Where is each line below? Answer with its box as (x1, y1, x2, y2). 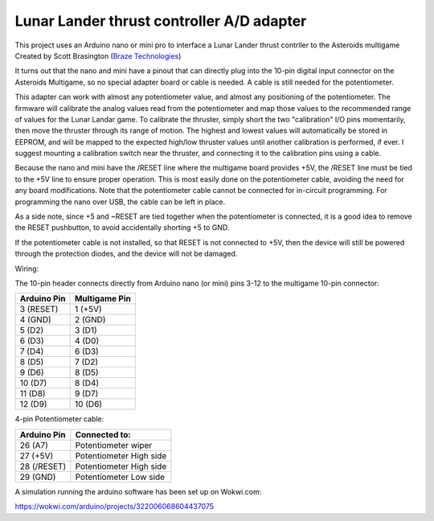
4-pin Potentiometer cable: (14, 414, 104, 424)
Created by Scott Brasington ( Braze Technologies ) (14, 51, 182, 60)
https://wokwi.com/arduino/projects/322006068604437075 (14, 502, 215, 511)
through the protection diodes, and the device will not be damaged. (14, 249, 238, 259)
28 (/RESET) (19, 461, 67, 472)
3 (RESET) (19, 304, 59, 315)
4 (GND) (19, 314, 51, 326)
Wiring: (14, 264, 39, 273)
